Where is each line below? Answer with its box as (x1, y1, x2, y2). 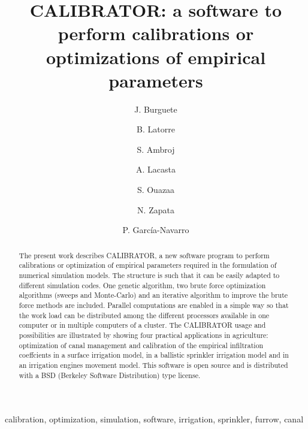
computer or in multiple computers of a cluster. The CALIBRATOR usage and (19, 320, 266, 330)
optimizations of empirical (46, 44, 266, 69)
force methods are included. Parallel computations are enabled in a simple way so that (19, 300, 289, 310)
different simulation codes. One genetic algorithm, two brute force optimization (19, 280, 266, 290)
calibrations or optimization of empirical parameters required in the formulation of (19, 260, 277, 270)
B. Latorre (137, 123, 175, 135)
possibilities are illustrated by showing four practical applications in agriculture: (19, 330, 268, 340)
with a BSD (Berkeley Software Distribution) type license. (19, 370, 201, 380)
